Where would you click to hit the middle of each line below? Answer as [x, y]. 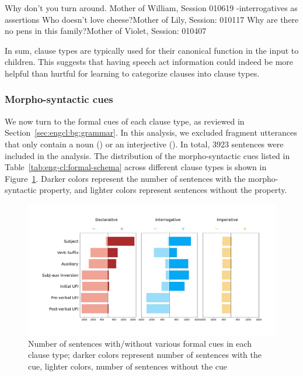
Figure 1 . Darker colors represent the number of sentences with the [125, 178]
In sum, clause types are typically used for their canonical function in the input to [152, 50]
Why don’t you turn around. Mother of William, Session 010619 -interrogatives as [151, 8]
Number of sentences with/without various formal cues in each [140, 343]
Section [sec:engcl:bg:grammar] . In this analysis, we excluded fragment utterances [151, 132]
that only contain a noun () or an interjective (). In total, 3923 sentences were [144, 144]
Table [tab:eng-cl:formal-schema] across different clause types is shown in [136, 167]
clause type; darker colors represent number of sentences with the [145, 355]
